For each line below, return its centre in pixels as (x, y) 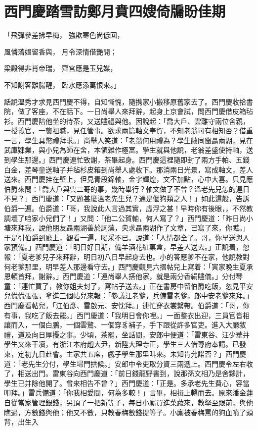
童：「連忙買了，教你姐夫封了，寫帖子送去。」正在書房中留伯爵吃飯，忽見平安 (128, 286)
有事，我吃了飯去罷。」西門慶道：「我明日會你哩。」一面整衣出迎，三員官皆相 (127, 315)
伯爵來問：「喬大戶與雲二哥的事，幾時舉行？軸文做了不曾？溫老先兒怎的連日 (127, 188)
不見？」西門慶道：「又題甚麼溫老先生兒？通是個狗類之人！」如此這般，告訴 (127, 198)
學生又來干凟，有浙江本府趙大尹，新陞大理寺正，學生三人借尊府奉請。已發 (125, 344)
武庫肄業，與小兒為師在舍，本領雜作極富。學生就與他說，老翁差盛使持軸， (125, 150)
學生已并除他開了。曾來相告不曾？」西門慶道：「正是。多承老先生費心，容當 (127, 383)
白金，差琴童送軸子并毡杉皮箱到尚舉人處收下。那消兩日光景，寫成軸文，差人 (128, 169)
